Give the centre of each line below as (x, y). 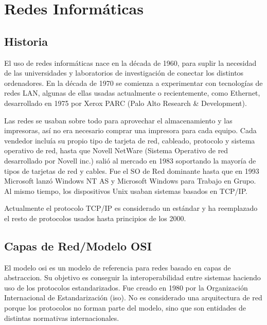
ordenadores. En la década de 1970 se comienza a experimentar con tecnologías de (133, 83)
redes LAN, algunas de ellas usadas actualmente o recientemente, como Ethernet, (132, 93)
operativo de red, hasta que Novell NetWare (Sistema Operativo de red (116, 150)
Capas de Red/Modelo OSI (78, 246)
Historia (26, 41)
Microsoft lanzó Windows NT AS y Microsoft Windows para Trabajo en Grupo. (130, 181)
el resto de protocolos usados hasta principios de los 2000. (95, 218)
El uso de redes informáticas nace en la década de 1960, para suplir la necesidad (130, 62)
